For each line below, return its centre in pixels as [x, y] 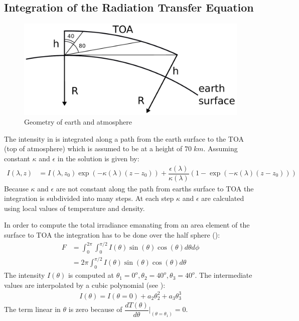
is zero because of [95, 309]
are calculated [223, 198]
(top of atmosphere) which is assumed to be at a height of [93, 148]
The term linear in [32, 309]
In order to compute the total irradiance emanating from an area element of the [127, 225]
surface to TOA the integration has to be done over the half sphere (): [112, 235]
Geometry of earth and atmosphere [78, 122]
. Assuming [220, 148]
